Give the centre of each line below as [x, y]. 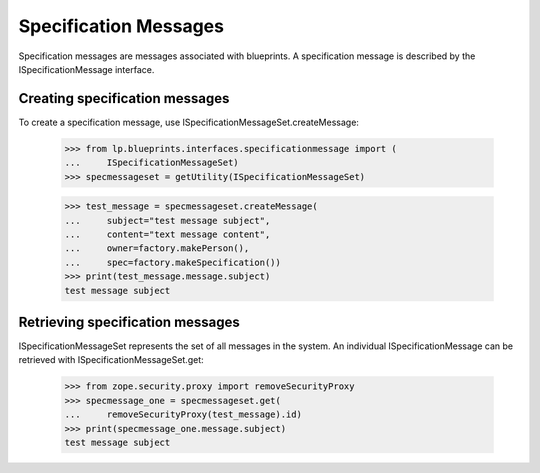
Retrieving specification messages [129, 321]
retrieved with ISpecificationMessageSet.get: [111, 360]
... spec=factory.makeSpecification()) [173, 262]
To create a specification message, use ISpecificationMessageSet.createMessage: [189, 122]
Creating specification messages [124, 98]
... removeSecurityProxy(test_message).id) [183, 414]
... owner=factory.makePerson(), [157, 248]
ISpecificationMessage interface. [86, 69]
